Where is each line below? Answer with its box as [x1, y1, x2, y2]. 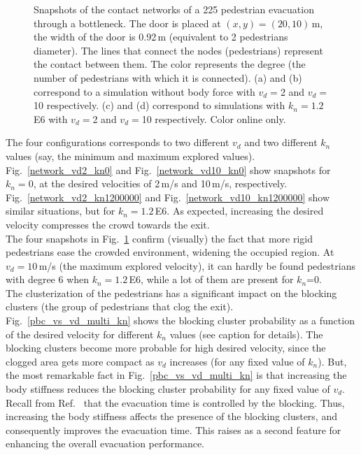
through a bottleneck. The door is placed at [34, 15, 221, 30]
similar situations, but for [6, 203, 115, 218]
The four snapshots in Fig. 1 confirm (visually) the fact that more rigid [6, 231, 313, 245]
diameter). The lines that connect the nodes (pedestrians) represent [34, 43, 323, 57]
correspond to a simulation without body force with [34, 84, 255, 99]
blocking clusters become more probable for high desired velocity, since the [6, 340, 326, 355]
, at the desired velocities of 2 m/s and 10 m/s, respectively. [33, 176, 288, 191]
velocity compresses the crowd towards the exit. [6, 217, 210, 231]
